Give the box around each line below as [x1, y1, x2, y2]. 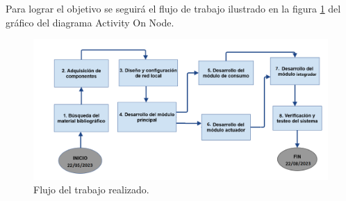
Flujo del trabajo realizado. [33, 182, 149, 197]
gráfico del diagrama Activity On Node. [6, 15, 174, 29]
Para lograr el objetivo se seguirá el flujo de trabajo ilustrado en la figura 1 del [6, 1, 341, 15]
